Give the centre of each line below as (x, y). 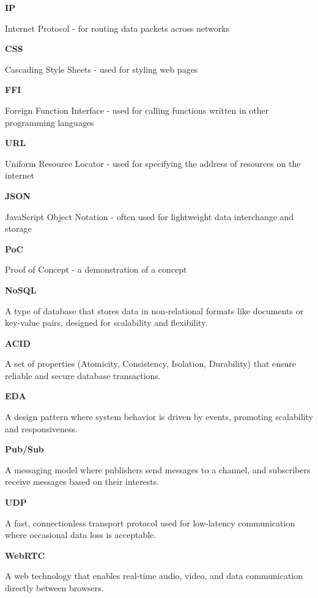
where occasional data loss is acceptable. (81, 535)
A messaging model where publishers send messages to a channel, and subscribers (158, 469)
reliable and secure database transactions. (83, 375)
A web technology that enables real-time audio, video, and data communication (154, 576)
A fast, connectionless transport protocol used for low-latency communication (150, 522)
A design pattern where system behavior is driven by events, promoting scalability (159, 417)
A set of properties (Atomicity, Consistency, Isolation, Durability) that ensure (151, 364)
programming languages (50, 122)
